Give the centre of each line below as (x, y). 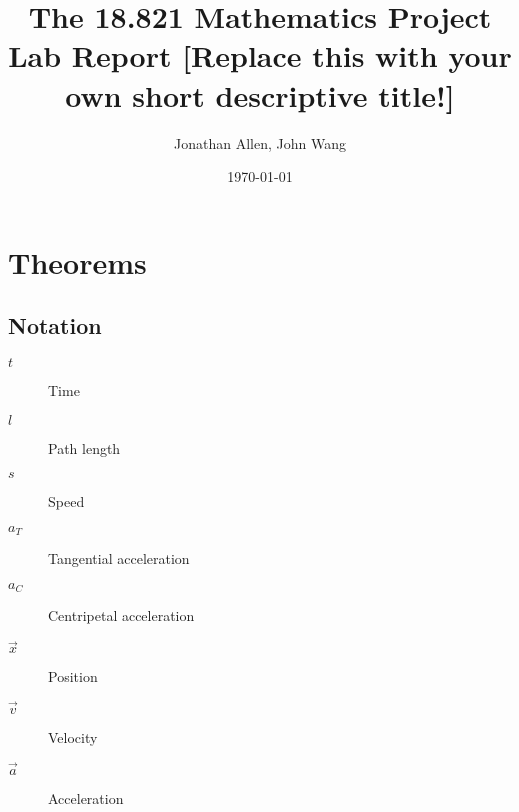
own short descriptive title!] (260, 94)
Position (73, 676)
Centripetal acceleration (121, 615)
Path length (84, 447)
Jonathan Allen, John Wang (260, 142)
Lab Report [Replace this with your (260, 55)
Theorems (77, 261)
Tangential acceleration (119, 558)
